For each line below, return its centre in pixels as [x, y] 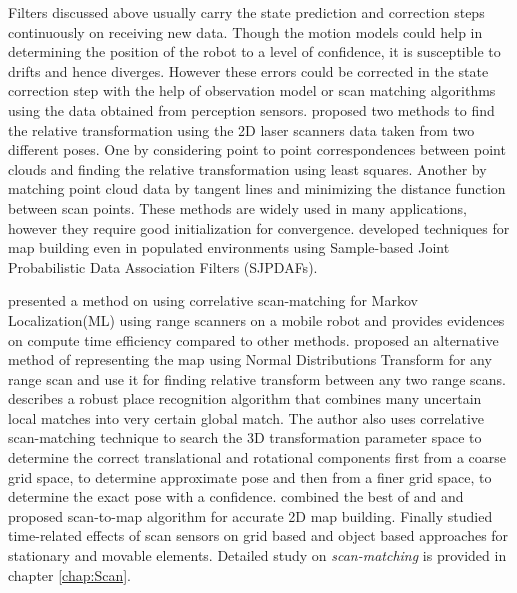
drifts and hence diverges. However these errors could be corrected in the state [248, 70]
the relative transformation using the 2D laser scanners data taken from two [241, 129]
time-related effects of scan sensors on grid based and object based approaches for [258, 535]
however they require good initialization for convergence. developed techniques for [259, 227]
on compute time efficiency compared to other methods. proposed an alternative [253, 339]
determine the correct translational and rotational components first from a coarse [257, 457]
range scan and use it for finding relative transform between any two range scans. [257, 378]
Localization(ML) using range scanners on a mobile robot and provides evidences [256, 319]
